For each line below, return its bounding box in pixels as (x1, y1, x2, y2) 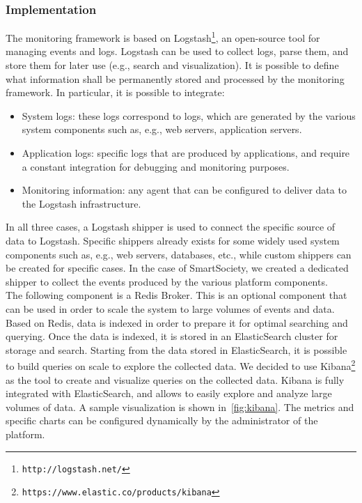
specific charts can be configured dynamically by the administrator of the (6, 413, 318, 428)
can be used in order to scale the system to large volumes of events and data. (6, 301, 335, 316)
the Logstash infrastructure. (22, 196, 141, 210)
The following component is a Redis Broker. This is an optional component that (6, 288, 347, 302)
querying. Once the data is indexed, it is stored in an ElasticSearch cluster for (6, 329, 338, 343)
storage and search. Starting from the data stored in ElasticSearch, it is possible (6, 342, 347, 357)
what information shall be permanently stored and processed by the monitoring (6, 71, 345, 86)
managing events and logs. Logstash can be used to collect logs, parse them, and (6, 44, 349, 59)
